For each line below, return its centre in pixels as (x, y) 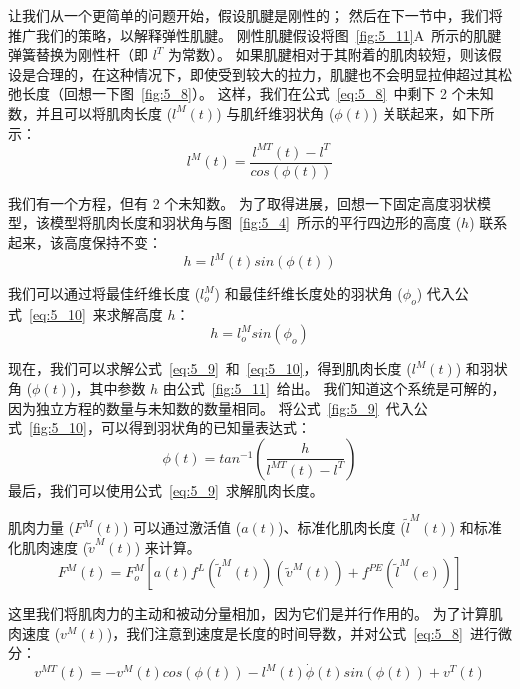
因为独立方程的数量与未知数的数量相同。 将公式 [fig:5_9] (193, 407)
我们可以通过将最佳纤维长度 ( (104, 293)
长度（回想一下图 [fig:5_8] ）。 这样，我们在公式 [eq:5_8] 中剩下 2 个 (243, 93)
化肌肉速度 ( (48, 546)
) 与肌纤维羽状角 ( (275, 112)
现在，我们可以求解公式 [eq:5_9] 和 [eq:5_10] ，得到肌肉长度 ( (210, 368)
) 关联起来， (412, 112)
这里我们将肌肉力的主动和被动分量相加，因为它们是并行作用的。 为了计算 (248, 613)
